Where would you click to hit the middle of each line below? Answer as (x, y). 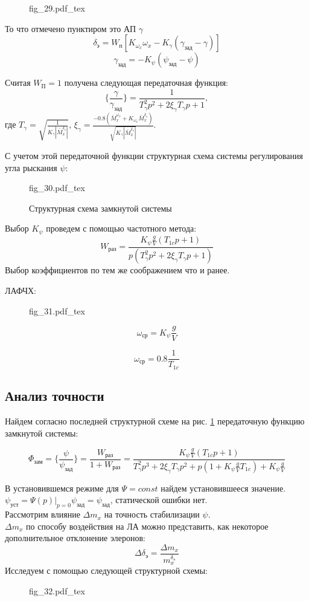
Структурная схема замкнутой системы (100, 208)
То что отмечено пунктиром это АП (71, 28)
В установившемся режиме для (62, 488)
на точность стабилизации (152, 514)
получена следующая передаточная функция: (146, 83)
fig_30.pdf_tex (57, 188)
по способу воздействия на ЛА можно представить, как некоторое (147, 526)
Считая (18, 83)
